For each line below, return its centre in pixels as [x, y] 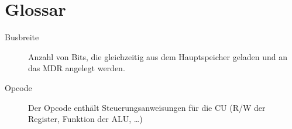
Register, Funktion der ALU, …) [85, 119]
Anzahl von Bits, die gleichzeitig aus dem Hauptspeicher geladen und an [158, 56]
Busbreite [22, 37]
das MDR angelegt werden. [77, 68]
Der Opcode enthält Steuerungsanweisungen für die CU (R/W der [147, 107]
